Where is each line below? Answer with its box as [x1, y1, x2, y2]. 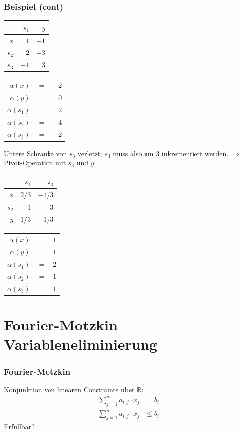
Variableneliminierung [4, 334, 157, 354]
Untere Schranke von [4, 148, 67, 158]
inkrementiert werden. [161, 148, 229, 158]
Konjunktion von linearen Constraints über [4, 384, 135, 394]
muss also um [113, 148, 154, 158]
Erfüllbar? [4, 421, 35, 432]
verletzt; [77, 148, 102, 158]
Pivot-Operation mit [4, 158, 66, 168]
